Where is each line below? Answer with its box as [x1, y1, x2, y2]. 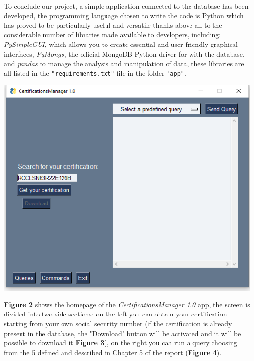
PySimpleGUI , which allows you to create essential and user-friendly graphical [4, 39, 238, 49]
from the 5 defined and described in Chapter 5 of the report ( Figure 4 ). [4, 347, 222, 357]
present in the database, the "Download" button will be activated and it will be [4, 328, 241, 338]
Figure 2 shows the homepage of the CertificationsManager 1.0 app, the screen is [4, 299, 250, 309]
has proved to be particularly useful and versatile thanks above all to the [4, 20, 222, 30]
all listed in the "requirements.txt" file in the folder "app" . [4, 68, 186, 78]
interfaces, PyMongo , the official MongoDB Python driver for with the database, [4, 48, 245, 59]
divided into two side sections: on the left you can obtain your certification [4, 309, 227, 319]
